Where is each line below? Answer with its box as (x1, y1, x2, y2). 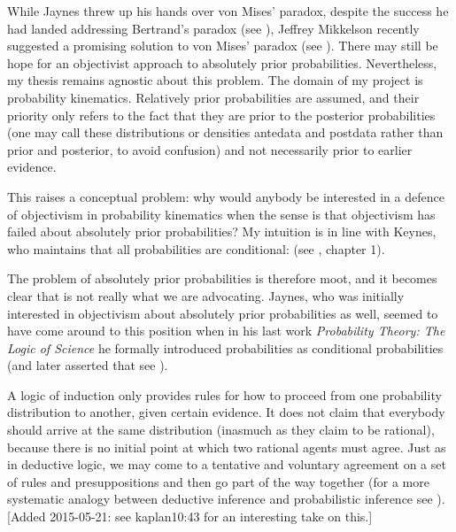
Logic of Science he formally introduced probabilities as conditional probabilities (7, 338, 444, 357)
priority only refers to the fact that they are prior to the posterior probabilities (7, 105, 436, 124)
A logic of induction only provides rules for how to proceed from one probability (7, 385, 442, 404)
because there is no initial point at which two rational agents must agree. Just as (7, 437, 446, 456)
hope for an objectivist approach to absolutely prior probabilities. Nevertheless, (7, 53, 437, 72)
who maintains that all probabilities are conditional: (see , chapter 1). (7, 239, 385, 258)
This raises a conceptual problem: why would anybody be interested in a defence (7, 187, 444, 205)
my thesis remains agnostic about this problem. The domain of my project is (7, 71, 423, 89)
